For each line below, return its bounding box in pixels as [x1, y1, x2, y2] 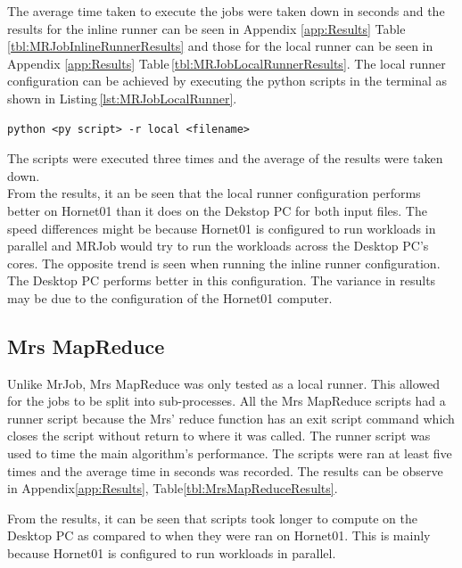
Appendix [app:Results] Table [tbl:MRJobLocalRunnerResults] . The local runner [7, 54, 446, 72]
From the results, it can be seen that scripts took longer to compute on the [7, 508, 417, 527]
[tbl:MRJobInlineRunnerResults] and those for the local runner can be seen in [7, 37, 433, 55]
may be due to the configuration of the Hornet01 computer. [7, 288, 333, 307]
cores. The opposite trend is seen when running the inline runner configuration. [7, 253, 441, 272]
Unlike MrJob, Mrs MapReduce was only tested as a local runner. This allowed [7, 374, 441, 392]
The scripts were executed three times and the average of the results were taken [7, 149, 443, 168]
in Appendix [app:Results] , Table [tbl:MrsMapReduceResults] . [7, 479, 338, 498]
